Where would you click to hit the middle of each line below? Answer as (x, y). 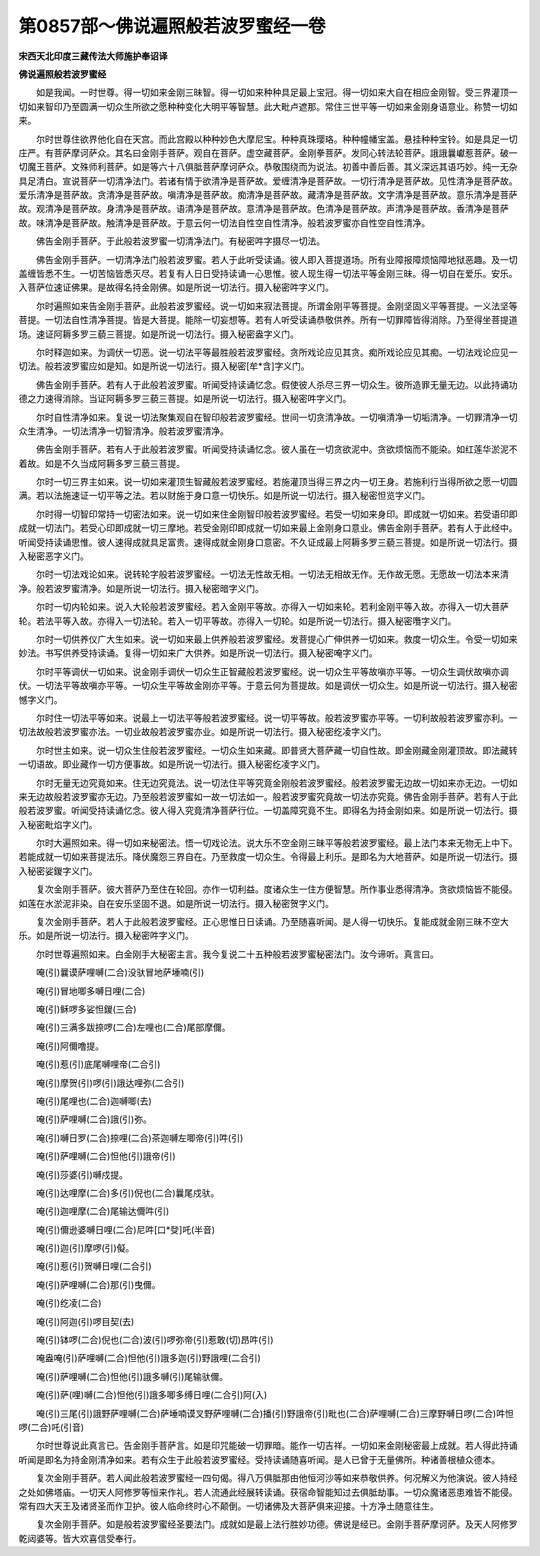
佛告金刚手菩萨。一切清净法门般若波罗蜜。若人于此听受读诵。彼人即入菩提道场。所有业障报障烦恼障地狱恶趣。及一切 (276, 259)
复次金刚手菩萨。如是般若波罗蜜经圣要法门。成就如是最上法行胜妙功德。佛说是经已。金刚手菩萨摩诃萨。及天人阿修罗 (276, 1524)
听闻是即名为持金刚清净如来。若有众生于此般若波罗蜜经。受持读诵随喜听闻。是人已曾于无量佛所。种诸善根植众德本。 (259, 1459)
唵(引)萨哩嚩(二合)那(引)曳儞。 (98, 1284)
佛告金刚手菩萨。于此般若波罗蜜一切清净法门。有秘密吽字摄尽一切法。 (180, 241)
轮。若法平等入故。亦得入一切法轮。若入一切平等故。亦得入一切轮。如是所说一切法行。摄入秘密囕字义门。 (237, 621)
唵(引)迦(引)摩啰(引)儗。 (85, 1248)
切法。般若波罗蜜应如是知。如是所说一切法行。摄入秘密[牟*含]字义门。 (164, 366)
